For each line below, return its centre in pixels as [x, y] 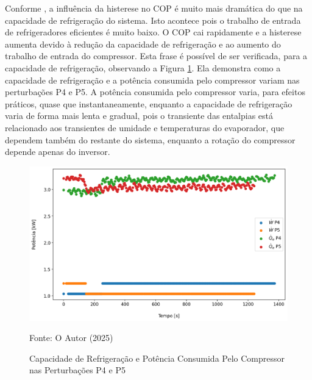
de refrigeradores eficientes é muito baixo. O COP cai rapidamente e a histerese [153, 32]
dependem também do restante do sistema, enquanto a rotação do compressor [150, 139]
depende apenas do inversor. [58, 152]
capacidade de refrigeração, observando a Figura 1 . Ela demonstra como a [143, 67]
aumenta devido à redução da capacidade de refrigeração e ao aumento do [143, 44]
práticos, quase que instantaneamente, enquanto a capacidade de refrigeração [149, 103]
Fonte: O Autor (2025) [71, 338]
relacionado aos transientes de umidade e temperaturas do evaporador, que [145, 127]
